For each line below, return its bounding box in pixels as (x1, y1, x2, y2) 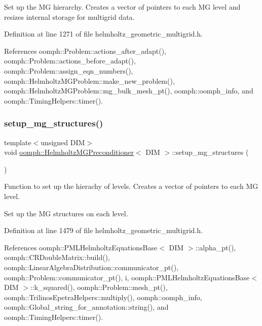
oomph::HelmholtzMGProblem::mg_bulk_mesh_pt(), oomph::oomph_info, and (4, 85, 253, 96)
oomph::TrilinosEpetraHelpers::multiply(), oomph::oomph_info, (4, 291, 202, 302)
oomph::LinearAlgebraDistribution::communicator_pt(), (4, 262, 179, 272)
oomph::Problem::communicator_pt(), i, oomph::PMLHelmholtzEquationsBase (4, 272, 250, 282)
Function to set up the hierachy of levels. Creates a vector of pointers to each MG (4, 181, 258, 191)
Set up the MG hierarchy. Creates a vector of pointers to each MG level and (4, 2, 241, 12)
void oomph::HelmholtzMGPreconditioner (4, 147, 134, 157)
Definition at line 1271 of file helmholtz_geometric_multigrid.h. (4, 28, 203, 39)
